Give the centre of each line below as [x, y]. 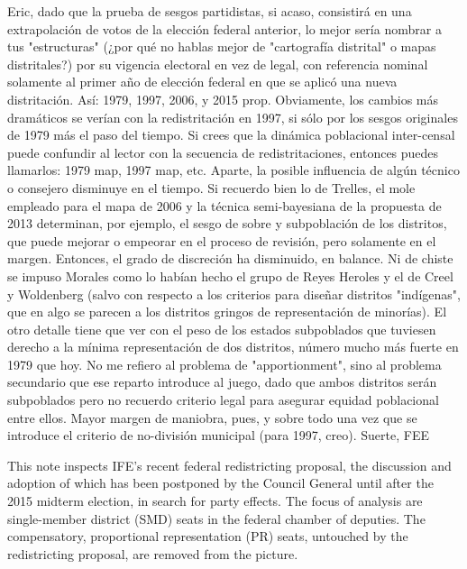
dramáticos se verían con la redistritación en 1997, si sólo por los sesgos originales [233, 117]
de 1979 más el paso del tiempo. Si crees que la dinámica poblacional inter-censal [231, 135]
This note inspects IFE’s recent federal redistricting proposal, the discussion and [229, 465]
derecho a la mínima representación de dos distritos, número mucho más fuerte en [233, 347]
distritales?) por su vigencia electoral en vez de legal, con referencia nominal [218, 64]
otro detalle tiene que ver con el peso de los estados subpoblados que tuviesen [222, 329]
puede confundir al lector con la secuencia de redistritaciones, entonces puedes [223, 152]
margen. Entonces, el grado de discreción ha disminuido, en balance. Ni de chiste [230, 258]
